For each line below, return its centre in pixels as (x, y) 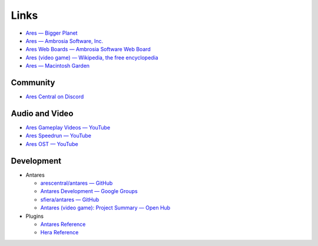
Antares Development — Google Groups (89, 191)
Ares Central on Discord (55, 97)
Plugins (35, 216)
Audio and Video (42, 113)
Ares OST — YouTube (52, 144)
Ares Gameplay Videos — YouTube (68, 127)
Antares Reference (63, 224)
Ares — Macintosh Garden (58, 66)
